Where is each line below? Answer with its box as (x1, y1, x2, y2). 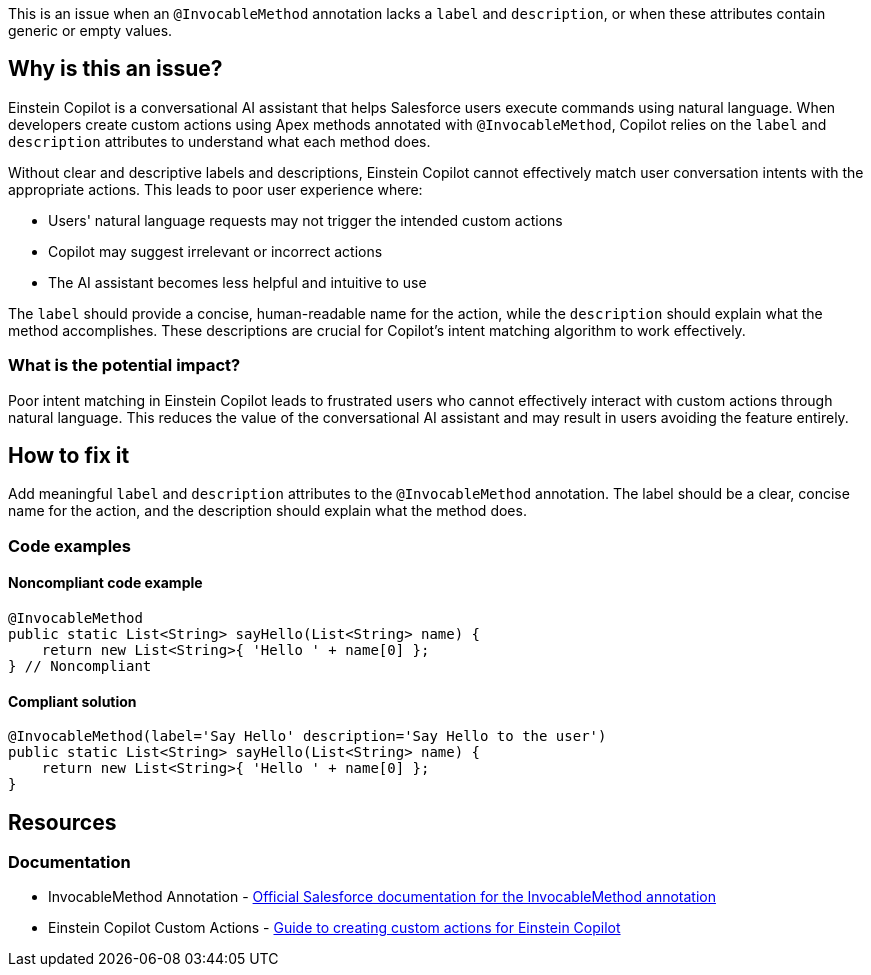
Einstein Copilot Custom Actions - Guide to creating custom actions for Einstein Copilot (48, 919, 621, 937)
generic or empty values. (8, 22, 173, 39)
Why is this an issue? (8, 56, 223, 82)
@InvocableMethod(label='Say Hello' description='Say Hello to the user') (8, 728, 607, 745)
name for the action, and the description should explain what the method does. (8, 502, 527, 520)
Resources (8, 809, 117, 835)
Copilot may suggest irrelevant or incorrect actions (48, 242, 383, 260)
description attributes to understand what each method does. (8, 132, 431, 150)
